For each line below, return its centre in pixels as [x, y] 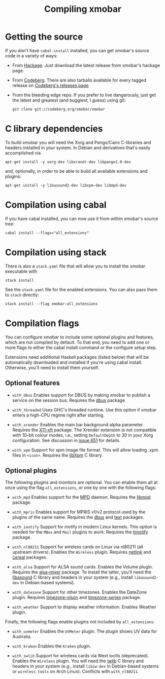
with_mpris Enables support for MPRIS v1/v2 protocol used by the [79, 512]
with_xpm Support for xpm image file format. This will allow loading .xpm [85, 450]
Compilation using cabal [56, 205]
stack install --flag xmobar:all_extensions [51, 304]
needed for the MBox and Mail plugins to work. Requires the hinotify [80, 532]
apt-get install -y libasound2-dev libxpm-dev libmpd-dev [66, 185]
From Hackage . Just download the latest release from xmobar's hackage [86, 65]
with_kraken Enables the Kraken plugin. [51, 646]
